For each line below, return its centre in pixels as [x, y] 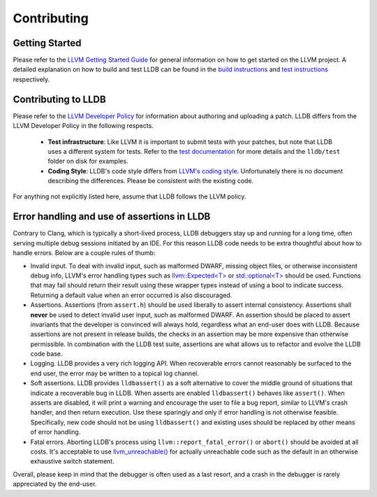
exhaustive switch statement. [72, 461]
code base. [46, 354]
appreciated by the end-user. [55, 484]
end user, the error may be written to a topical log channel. [114, 373]
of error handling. [56, 432]
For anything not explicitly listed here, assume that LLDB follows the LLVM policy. [130, 196]
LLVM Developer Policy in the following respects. [83, 126]
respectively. [31, 79]
